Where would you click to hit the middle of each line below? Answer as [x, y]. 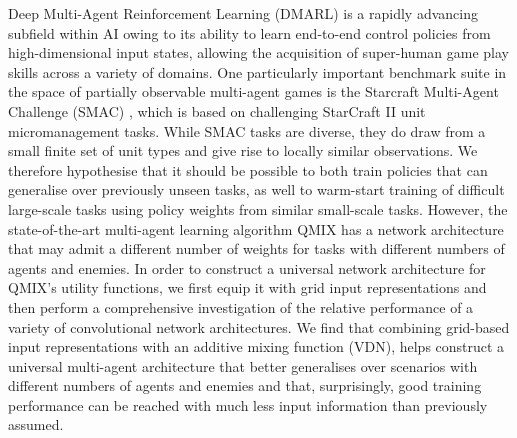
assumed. [36, 424]
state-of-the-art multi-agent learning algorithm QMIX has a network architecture [256, 228]
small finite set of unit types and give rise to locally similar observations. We [243, 150]
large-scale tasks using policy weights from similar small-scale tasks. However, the [258, 208]
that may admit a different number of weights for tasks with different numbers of [256, 248]
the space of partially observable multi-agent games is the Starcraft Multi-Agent [253, 91]
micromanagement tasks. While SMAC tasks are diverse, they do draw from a [247, 130]
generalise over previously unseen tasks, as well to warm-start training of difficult [256, 189]
